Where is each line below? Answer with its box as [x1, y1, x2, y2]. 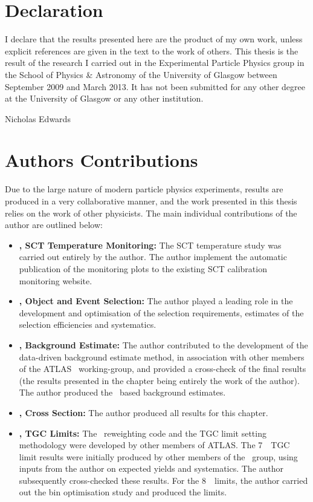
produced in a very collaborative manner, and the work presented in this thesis [5, 195, 297, 207]
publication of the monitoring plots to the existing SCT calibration [19, 262, 267, 275]
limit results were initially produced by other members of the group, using [19, 450, 298, 463]
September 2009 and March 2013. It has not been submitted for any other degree [5, 80, 305, 93]
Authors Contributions [5, 148, 198, 172]
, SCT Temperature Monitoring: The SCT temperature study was [19, 238, 282, 251]
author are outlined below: [5, 218, 103, 231]
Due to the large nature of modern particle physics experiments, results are [5, 183, 283, 195]
